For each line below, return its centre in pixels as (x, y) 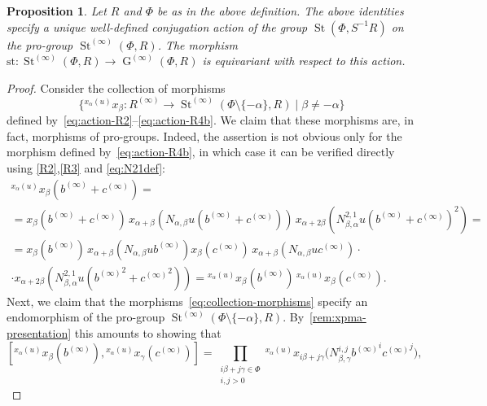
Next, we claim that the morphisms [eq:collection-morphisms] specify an (187, 301)
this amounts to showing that (148, 332)
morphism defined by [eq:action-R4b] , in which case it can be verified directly (201, 152)
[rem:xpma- (338, 317)
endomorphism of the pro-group (86, 317)
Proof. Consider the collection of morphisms (116, 87)
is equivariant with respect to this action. (304, 61)
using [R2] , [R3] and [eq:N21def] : (86, 168)
